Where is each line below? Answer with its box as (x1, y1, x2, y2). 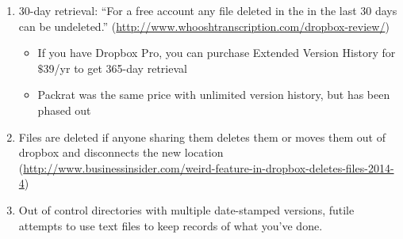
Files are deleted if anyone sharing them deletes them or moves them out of (18, 128, 386, 145)
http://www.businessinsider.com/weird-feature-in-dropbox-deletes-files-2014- (23, 159, 394, 176)
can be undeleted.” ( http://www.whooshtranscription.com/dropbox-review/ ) (18, 17, 390, 34)
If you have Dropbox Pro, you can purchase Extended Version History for (37, 44, 396, 61)
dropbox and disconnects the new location (18, 144, 224, 161)
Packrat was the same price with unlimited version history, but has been (37, 86, 390, 103)
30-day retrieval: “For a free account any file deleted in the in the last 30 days (18, 2, 397, 18)
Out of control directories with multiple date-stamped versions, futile (18, 201, 355, 218)
